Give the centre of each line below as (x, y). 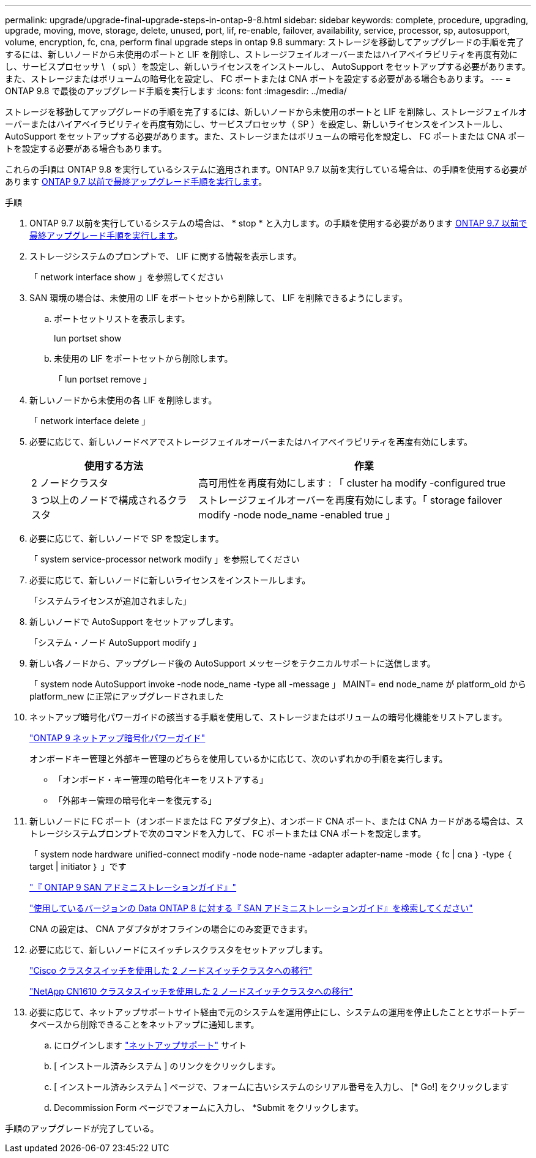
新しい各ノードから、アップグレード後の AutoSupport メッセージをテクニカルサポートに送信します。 (233, 663)
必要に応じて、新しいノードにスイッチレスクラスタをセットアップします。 (179, 950)
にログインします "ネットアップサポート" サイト (150, 1045)
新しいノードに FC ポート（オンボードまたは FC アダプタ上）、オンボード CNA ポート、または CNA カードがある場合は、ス (277, 821)
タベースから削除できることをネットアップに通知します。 (144, 1024)
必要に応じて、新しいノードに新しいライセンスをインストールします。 (170, 580)
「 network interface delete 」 (90, 421)
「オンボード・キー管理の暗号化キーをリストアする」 (161, 779)
